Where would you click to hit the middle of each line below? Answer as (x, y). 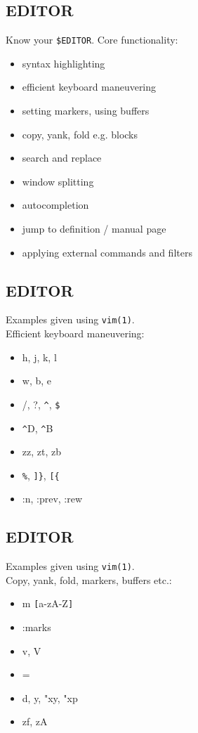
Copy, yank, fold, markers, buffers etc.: (89, 579)
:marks (37, 627)
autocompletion (55, 205)
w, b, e (37, 381)
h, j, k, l (39, 357)
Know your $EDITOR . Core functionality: (92, 40)
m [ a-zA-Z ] (48, 603)
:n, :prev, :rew (52, 499)
